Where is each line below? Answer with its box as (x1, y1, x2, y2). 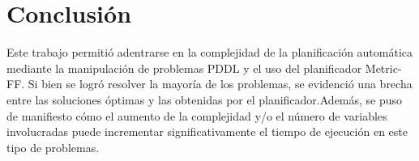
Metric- (365, 59, 402, 76)
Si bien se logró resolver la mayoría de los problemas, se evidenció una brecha (28, 75, 413, 92)
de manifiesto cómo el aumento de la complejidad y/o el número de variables (6, 107, 387, 124)
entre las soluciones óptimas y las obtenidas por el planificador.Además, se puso (6, 91, 403, 108)
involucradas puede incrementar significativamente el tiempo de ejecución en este (6, 123, 408, 140)
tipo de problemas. (6, 138, 100, 155)
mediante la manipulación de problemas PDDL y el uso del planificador (6, 59, 362, 76)
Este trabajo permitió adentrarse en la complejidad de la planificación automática (6, 44, 413, 61)
